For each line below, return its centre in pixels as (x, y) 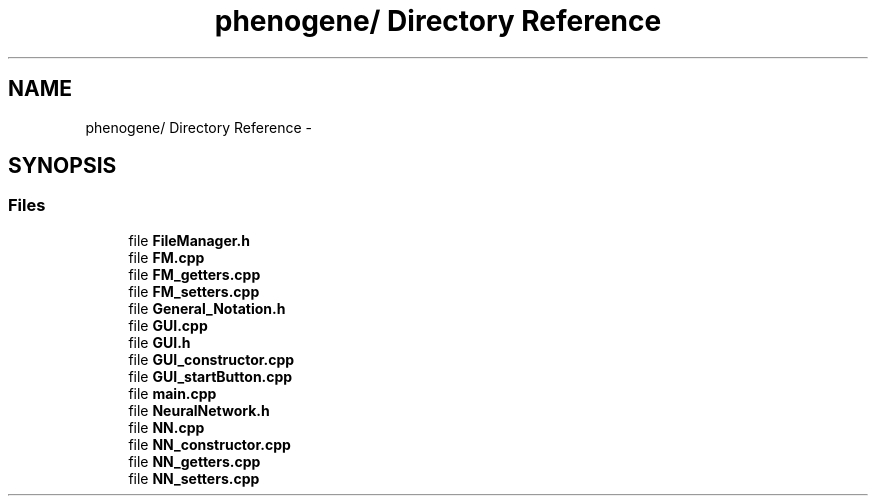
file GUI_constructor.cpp (211, 359)
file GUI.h (159, 342)
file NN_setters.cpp (194, 478)
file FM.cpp (166, 257)
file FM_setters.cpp (194, 291)
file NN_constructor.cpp (209, 444)
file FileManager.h (189, 240)
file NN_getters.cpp (194, 461)
